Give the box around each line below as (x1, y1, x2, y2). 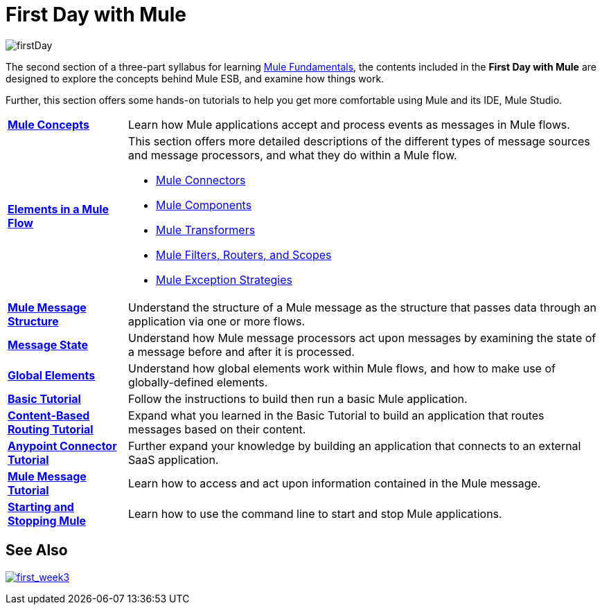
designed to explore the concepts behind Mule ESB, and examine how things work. (6, 72, 384, 84)
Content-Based (8, 408, 90, 422)
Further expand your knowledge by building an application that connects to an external (128, 438, 581, 453)
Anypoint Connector (8, 438, 117, 453)
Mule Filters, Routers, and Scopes (156, 247, 332, 262)
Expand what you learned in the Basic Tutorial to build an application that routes (128, 408, 545, 422)
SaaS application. (128, 452, 219, 467)
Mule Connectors (156, 172, 246, 187)
